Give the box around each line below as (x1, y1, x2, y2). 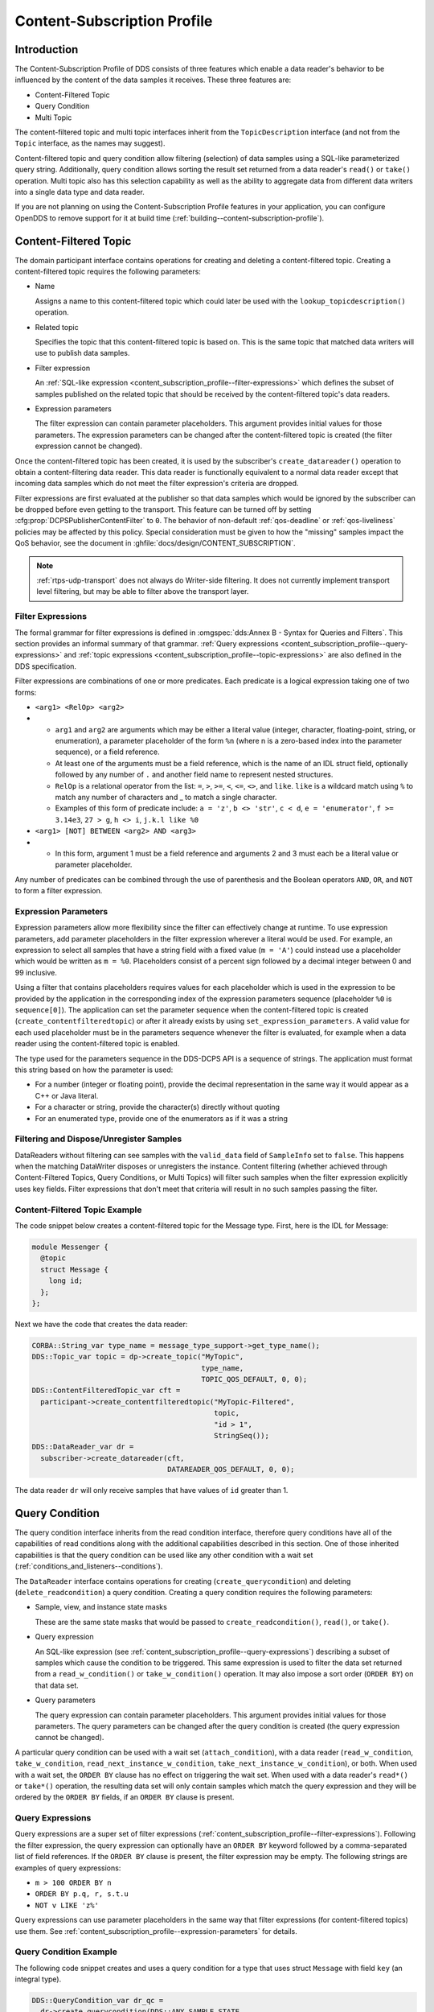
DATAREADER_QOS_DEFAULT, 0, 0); (167, 1465, 295, 1474)
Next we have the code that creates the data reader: (14, 1319, 188, 1329)
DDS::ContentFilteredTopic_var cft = (31, 1386, 181, 1396)
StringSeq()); (214, 1431, 269, 1441)
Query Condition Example (14, 1946, 118, 1957)
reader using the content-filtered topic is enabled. (14, 1039, 180, 1049)
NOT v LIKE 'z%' (35, 1900, 100, 1910)
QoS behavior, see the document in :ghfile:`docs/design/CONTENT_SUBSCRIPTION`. (14, 538, 296, 548)
